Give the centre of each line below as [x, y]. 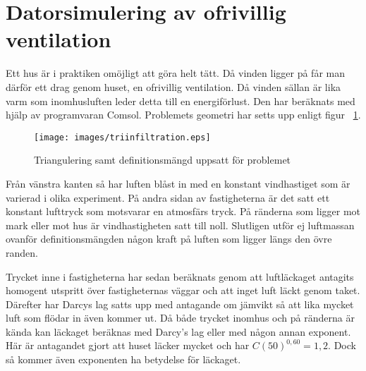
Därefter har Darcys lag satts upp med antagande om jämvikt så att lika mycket [180, 304]
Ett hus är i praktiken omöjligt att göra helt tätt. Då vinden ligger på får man [175, 73]
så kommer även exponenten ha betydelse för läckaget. [123, 359]
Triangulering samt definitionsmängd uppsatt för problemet [163, 160]
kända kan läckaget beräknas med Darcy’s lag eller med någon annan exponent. [178, 331]
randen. [22, 252]
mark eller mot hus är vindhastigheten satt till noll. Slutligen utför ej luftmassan [180, 225]
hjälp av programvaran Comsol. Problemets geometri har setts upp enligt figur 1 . [183, 115]
